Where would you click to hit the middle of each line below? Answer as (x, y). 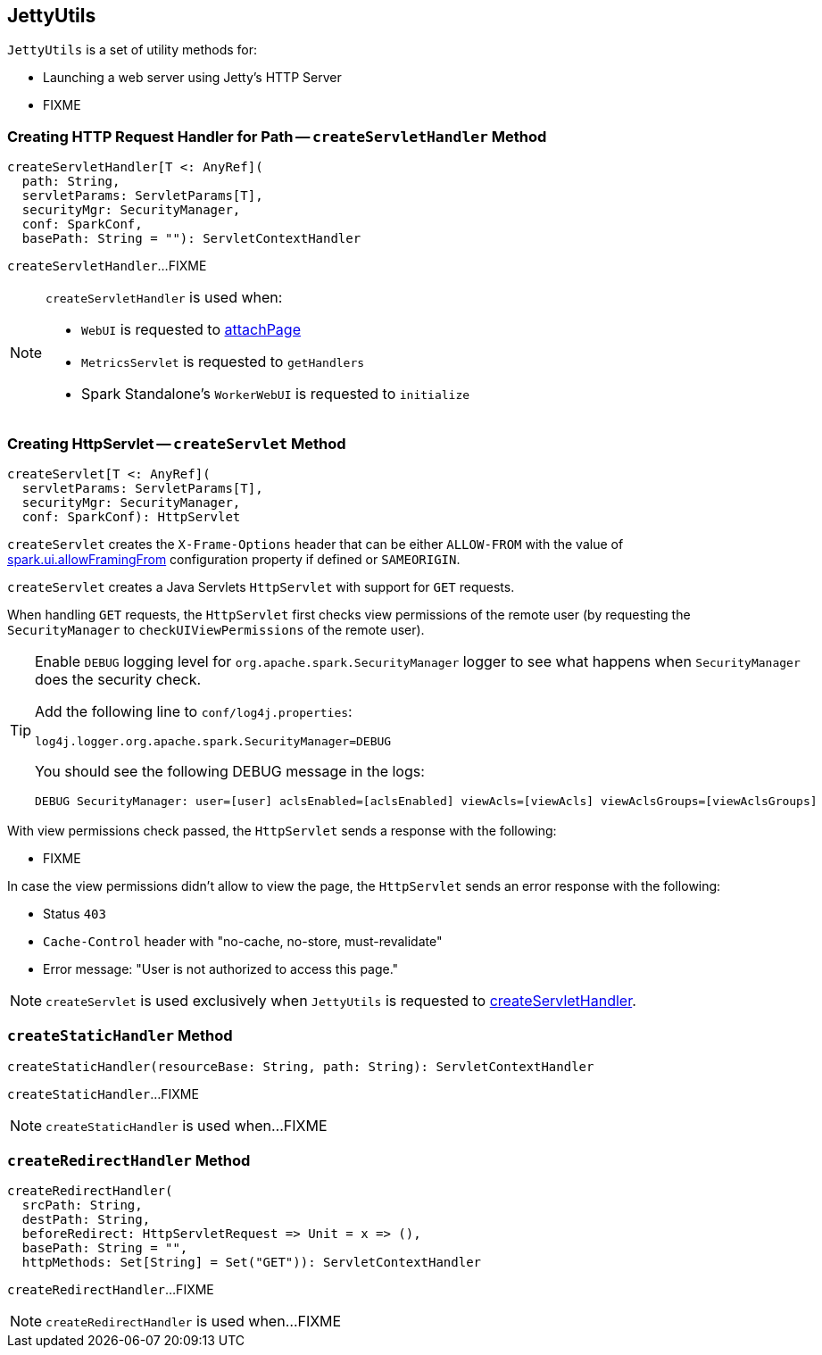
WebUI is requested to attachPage (191, 330)
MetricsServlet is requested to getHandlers (223, 362)
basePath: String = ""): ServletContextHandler (191, 239)
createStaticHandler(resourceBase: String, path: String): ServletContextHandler (301, 1066)
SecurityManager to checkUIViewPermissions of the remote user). (216, 629)
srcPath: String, (82, 1205)
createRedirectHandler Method (129, 1161)
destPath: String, (86, 1220)
